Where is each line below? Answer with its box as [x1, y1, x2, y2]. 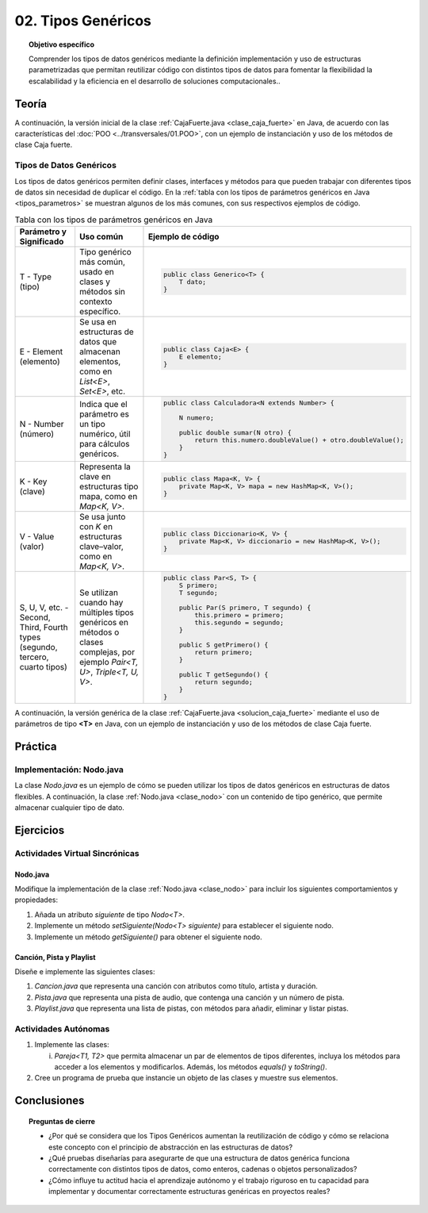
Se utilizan [79, 587, 119, 598]
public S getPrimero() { [178, 640, 269, 649]
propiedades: [14, 895, 59, 904]
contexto [79, 296, 113, 307]
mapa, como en [79, 490, 138, 501]
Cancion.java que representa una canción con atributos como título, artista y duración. [34, 981, 319, 991]
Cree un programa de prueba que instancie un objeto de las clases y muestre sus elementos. [34, 1073, 338, 1083]
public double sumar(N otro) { [178, 428, 292, 436]
